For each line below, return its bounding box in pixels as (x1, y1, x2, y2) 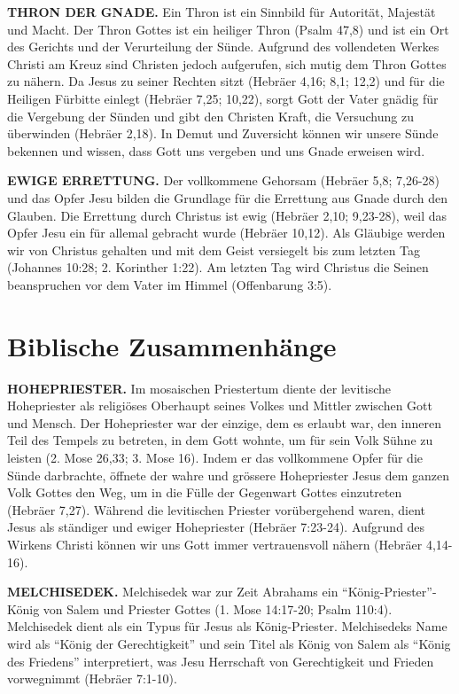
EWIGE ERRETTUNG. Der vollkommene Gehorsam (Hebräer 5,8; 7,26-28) (7, 171, 440, 190)
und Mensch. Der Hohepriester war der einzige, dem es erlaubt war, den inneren (7, 413, 441, 432)
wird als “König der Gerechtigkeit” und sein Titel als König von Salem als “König (7, 634, 451, 652)
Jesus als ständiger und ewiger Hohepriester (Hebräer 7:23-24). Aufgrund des (7, 518, 425, 536)
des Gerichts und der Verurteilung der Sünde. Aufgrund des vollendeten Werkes (7, 37, 440, 56)
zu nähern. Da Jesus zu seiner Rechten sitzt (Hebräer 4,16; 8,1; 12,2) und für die (7, 72, 445, 90)
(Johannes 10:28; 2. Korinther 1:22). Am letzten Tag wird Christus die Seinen (7, 258, 429, 277)
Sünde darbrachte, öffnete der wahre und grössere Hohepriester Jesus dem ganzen (7, 465, 450, 484)
